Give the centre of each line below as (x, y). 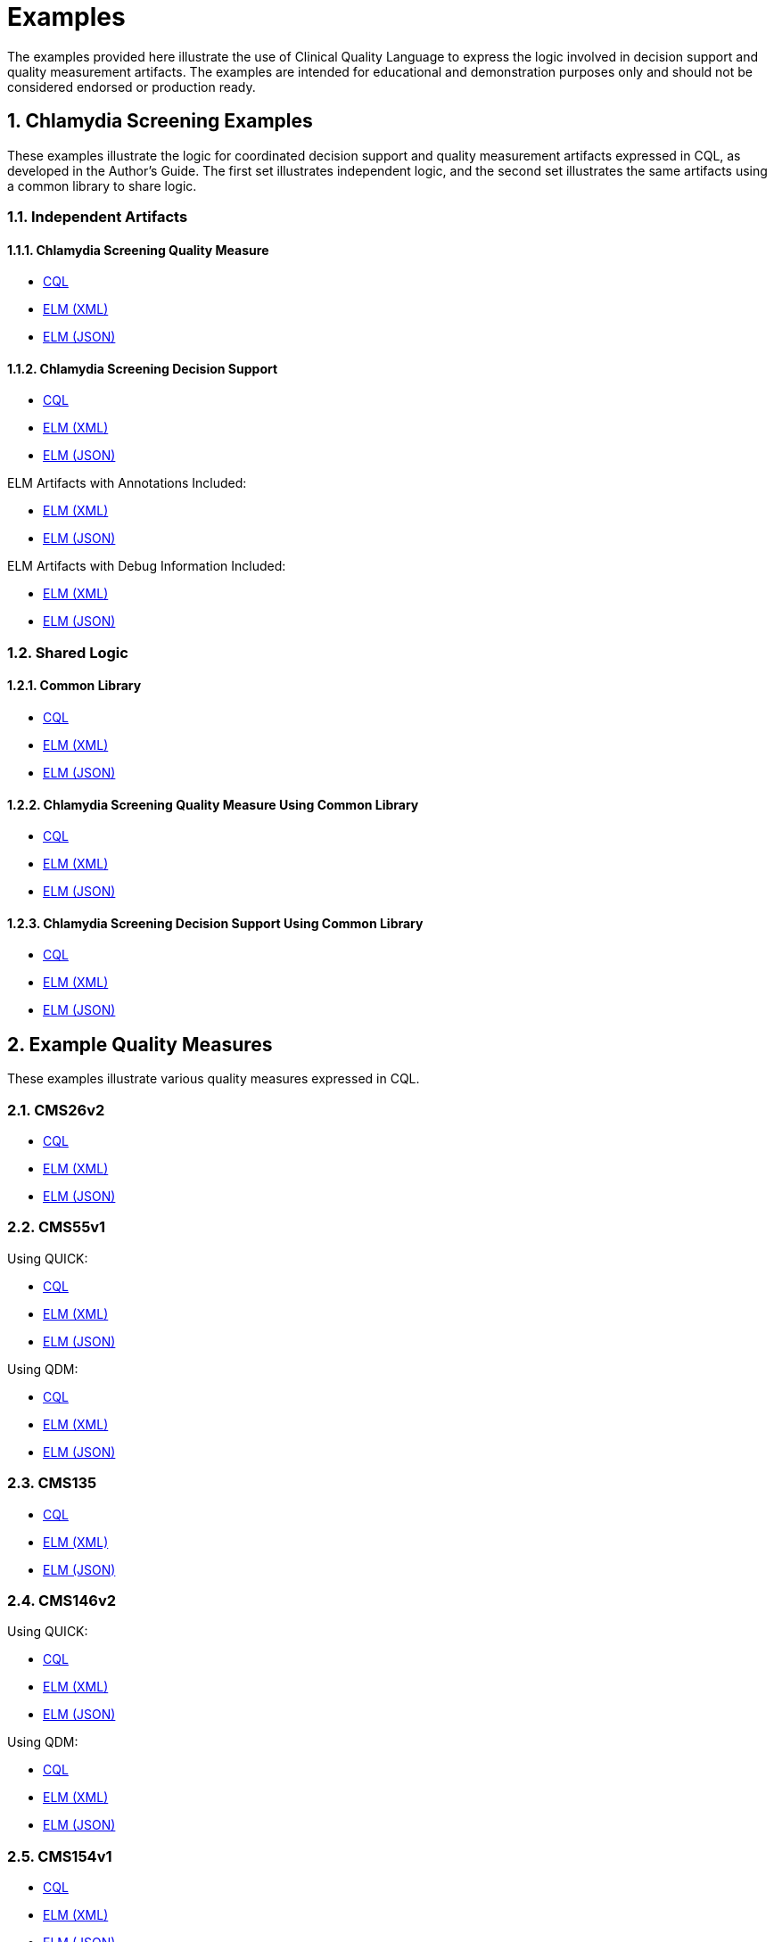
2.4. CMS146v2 (62, 1600)
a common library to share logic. (102, 185)
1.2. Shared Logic (68, 652)
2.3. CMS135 (52, 1483)
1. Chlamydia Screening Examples (160, 121)
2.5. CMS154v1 (60, 1856)
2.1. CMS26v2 (56, 1110)
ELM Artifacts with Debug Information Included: (147, 566)
